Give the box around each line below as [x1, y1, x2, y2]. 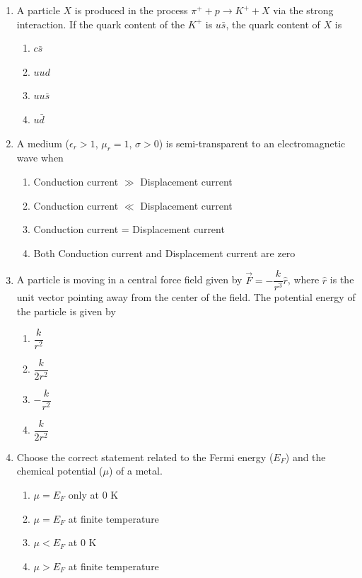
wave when [16, 150, 64, 165]
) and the [285, 449, 326, 464]
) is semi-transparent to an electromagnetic [158, 135, 346, 150]
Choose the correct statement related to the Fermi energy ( [16, 449, 274, 464]
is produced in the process [74, 3, 188, 17]
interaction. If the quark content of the [16, 16, 185, 31]
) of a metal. [108, 463, 163, 478]
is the [329, 272, 354, 287]
